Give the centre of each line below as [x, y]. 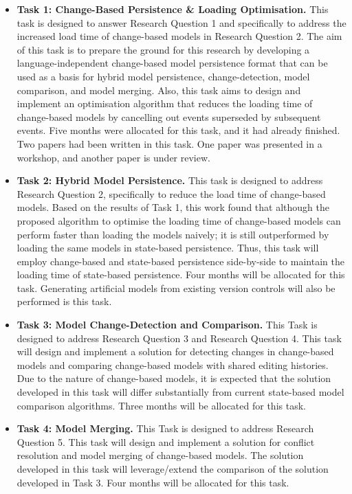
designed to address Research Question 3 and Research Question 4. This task [179, 338]
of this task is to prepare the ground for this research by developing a [163, 49]
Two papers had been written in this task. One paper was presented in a [169, 143]
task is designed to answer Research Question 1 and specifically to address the [181, 22]
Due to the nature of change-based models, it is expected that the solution [174, 378]
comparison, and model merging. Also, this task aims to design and [159, 90]
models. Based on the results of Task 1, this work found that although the [173, 207]
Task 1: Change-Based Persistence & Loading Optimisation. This [173, 9]
